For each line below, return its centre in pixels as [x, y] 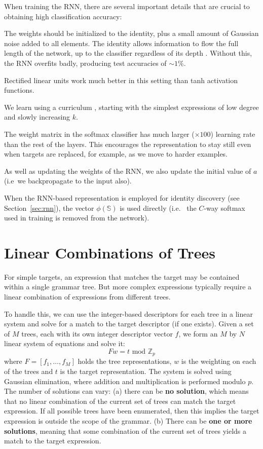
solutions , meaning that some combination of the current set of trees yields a [125, 431]
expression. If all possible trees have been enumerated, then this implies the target [132, 411]
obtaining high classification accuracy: [63, 16]
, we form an [198, 333]
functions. [19, 90]
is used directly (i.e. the [158, 208]
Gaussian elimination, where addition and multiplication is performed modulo [125, 381]
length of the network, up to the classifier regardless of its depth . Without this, [128, 53]
